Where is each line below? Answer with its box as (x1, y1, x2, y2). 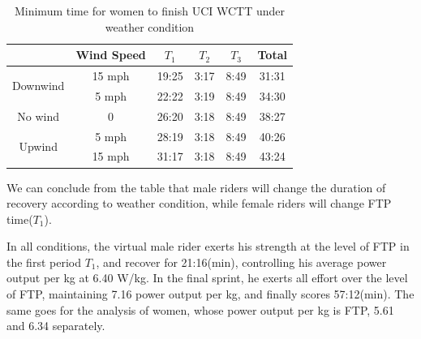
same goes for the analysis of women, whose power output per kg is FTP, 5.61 (6, 301, 394, 318)
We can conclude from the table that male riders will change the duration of (6, 178, 386, 195)
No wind (17, 107, 60, 124)
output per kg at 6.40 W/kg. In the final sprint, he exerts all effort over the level (6, 269, 408, 286)
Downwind (12, 77, 65, 94)
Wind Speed (75, 46, 146, 63)
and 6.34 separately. (6, 317, 105, 334)
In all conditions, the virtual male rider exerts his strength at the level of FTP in (6, 238, 410, 255)
